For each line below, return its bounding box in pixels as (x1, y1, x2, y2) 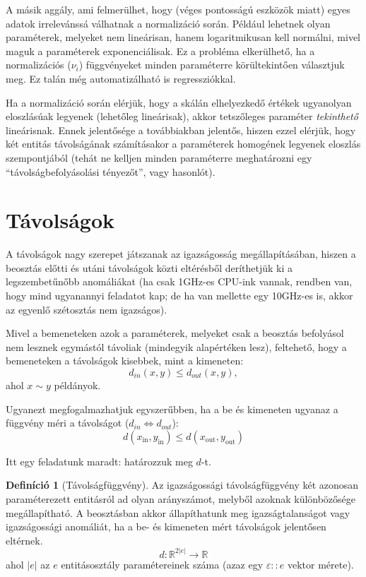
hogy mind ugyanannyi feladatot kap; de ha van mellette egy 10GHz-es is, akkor (6, 288, 353, 303)
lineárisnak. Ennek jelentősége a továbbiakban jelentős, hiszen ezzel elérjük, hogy (6, 122, 356, 137)
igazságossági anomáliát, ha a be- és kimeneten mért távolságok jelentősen (6, 519, 326, 534)
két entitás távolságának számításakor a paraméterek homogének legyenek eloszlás (6, 136, 361, 151)
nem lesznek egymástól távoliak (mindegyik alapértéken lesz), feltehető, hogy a (6, 339, 347, 354)
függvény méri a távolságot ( (6, 415, 129, 430)
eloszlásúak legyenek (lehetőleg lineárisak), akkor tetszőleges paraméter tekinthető (6, 109, 358, 124)
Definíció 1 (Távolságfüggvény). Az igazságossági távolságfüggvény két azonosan (6, 477, 359, 492)
